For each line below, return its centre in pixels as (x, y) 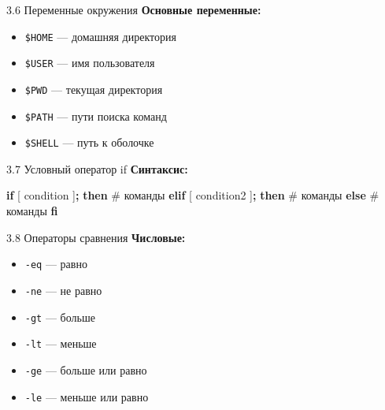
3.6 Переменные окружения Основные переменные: (134, 9)
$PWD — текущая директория (94, 89)
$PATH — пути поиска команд (96, 116)
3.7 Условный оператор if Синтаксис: (97, 168)
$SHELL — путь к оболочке (89, 142)
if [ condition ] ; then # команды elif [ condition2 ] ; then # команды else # (193, 195)
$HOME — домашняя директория (100, 36)
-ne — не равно (63, 290)
